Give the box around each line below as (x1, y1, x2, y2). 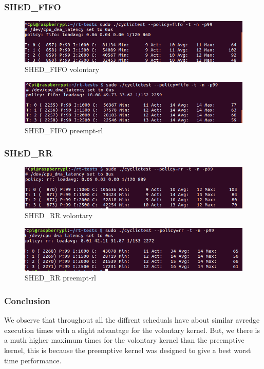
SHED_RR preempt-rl (25, 272, 96, 283)
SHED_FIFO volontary (25, 64, 100, 75)
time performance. (4, 355, 62, 365)
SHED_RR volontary (25, 210, 92, 221)
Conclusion (4, 294, 50, 307)
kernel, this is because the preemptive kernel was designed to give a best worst (4, 345, 251, 356)
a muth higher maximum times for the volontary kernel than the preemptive (4, 335, 244, 345)
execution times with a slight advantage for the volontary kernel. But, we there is (4, 324, 260, 335)
